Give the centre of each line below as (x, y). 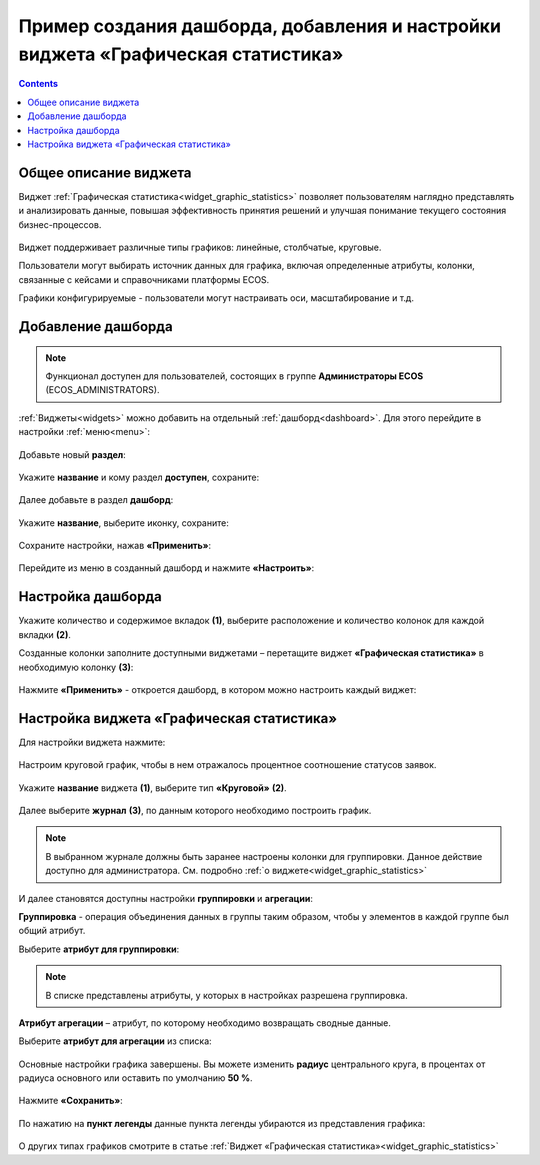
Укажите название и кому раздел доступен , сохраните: (139, 477)
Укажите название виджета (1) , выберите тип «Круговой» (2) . (152, 787)
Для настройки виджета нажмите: (92, 742)
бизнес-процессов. (60, 224)
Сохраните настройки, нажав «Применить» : (115, 546)
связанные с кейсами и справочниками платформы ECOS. (144, 279)
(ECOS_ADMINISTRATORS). (102, 390)
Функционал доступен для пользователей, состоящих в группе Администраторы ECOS (234, 376)
